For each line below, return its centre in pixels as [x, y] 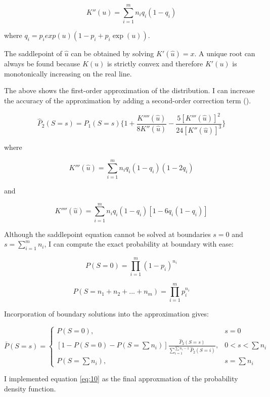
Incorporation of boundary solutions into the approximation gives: [106, 314]
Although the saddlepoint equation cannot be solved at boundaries [107, 234]
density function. [30, 388]
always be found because [42, 64]
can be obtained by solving [112, 53]
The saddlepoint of [33, 53]
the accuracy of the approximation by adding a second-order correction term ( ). [128, 100]
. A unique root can [225, 53]
